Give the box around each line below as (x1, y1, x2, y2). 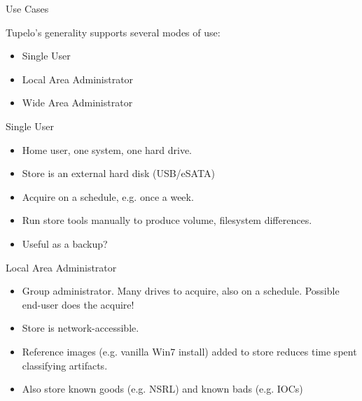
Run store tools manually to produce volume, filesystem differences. (22, 213, 312, 227)
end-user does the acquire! (22, 297, 134, 311)
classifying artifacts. (22, 358, 108, 372)
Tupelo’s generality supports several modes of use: (6, 24, 221, 39)
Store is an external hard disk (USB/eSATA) (22, 166, 215, 181)
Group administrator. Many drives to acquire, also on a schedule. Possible (22, 283, 340, 298)
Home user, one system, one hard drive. (22, 142, 193, 157)
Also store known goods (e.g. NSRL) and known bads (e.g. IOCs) (22, 381, 303, 396)
